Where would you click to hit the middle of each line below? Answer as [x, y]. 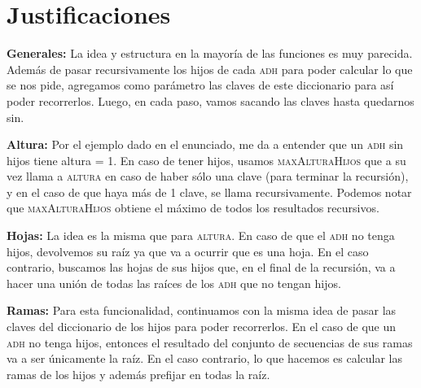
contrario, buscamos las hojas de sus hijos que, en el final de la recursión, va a [201, 267]
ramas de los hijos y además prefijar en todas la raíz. [138, 374]
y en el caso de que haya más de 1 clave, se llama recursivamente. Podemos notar [209, 192]
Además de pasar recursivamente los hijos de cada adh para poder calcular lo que [210, 69]
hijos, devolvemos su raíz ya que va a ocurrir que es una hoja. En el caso [188, 251]
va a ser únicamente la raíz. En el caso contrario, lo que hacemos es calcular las [205, 358]
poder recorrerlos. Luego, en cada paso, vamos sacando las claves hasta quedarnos [210, 100]
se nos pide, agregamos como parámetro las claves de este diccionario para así [200, 85]
